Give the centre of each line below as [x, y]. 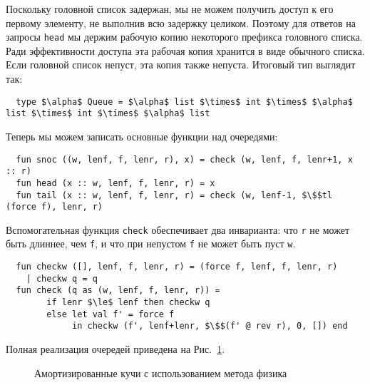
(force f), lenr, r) [55, 207]
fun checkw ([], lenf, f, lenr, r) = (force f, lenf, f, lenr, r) [177, 267]
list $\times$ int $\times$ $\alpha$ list [108, 114]
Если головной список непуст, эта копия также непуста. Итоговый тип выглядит [181, 65]
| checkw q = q [62, 278]
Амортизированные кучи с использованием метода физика [161, 373]
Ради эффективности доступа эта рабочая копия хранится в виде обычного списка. [185, 50]
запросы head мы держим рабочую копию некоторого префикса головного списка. [184, 37]
